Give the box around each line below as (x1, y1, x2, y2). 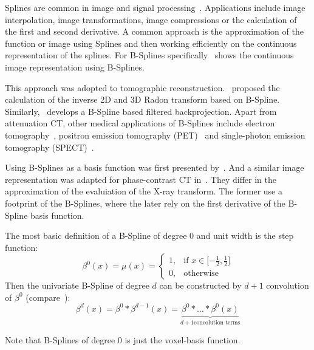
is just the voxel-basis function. (125, 334, 241, 346)
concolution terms (193, 319, 241, 326)
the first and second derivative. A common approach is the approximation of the (5, 25, 304, 38)
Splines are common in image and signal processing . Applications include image (5, 1, 305, 13)
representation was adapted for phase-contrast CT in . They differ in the (5, 173, 276, 185)
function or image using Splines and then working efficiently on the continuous (5, 36, 297, 49)
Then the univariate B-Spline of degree (5, 279, 149, 292)
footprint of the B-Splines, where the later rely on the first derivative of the (5, 196, 285, 209)
